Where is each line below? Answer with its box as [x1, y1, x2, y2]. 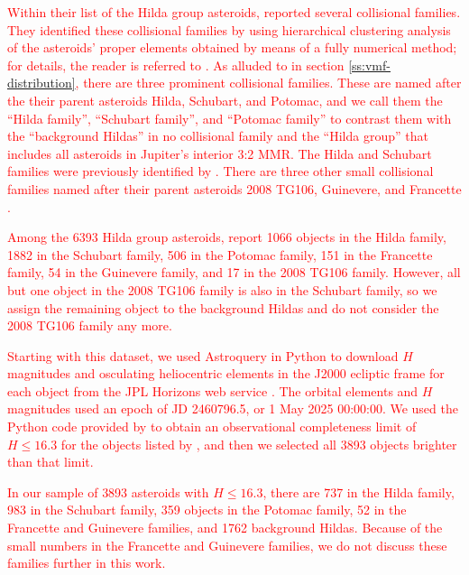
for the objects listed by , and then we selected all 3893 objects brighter [60, 434, 457, 453]
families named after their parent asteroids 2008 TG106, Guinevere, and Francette [7, 179, 462, 198]
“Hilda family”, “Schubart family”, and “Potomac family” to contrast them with [7, 108, 452, 127]
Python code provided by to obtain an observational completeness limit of [7, 417, 417, 436]
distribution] [7, 73, 76, 92]
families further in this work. [7, 553, 166, 572]
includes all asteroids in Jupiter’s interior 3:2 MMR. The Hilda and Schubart [7, 144, 432, 162]
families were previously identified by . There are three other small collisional [7, 162, 434, 181]
